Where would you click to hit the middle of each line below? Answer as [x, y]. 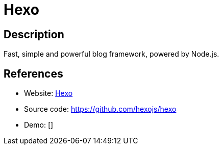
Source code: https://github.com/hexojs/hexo [100, 109]
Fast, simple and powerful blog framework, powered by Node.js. [111, 54]
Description [34, 34]
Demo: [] [39, 125]
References [33, 73]
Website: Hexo [48, 93]
